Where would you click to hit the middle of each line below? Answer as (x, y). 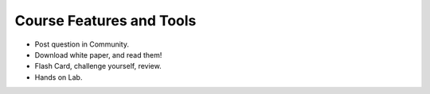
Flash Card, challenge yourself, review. (98, 66)
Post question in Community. (82, 44)
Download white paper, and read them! (98, 55)
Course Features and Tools (106, 21)
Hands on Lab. (59, 77)
